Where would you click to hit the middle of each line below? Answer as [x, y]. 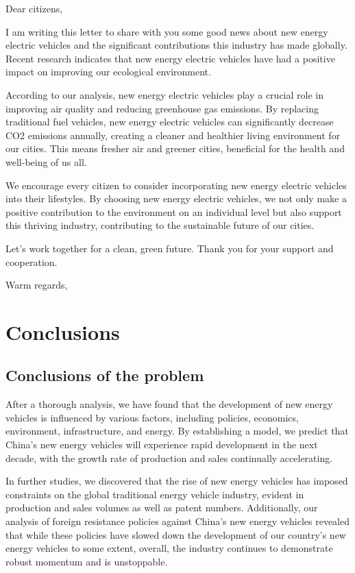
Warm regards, [37, 285]
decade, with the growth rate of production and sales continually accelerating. [169, 458]
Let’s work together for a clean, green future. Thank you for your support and [170, 248]
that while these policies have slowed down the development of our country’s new [176, 534]
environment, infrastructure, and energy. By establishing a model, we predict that [177, 431]
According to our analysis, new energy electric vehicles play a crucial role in [164, 94]
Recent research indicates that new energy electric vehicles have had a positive [170, 58]
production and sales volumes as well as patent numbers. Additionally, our [162, 508]
